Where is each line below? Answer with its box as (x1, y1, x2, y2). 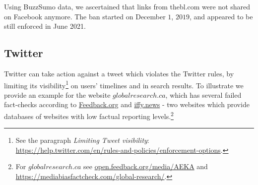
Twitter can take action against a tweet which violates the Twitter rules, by (4, 68, 234, 78)
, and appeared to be (189, 11, 253, 21)
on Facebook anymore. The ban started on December (4, 11, 166, 21)
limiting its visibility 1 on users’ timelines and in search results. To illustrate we (4, 78, 244, 90)
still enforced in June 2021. (4, 21, 86, 31)
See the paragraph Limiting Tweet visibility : (15, 135, 149, 145)
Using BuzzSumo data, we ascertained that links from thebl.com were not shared (4, 1, 251, 11)
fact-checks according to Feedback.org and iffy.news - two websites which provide (4, 99, 250, 110)
